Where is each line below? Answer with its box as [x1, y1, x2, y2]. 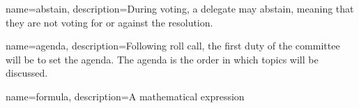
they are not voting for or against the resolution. [6, 15, 213, 29]
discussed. [6, 65, 48, 80]
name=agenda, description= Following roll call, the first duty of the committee [6, 38, 340, 53]
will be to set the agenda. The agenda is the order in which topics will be [6, 52, 319, 66]
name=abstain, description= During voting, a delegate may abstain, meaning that [6, 1, 354, 15]
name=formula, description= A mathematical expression [6, 88, 245, 103]
